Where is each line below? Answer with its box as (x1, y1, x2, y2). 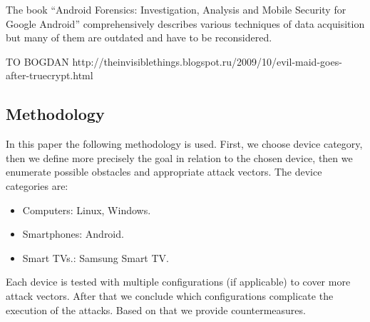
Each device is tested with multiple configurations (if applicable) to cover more (6, 274, 351, 289)
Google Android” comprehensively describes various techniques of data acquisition (6, 16, 365, 31)
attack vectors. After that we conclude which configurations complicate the (6, 288, 334, 303)
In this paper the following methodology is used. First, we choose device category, (6, 136, 363, 151)
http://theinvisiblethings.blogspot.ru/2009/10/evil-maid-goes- (72, 54, 342, 69)
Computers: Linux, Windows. (22, 202, 151, 217)
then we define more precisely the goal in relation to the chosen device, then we (6, 150, 353, 165)
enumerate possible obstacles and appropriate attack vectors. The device (6, 164, 322, 179)
